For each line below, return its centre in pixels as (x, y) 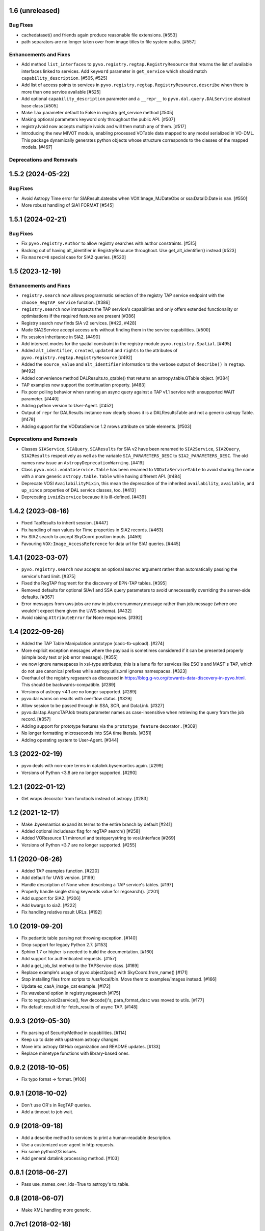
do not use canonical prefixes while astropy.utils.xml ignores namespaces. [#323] (104, 671)
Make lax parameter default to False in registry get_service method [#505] (97, 113)
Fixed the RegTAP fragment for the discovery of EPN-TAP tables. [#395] (94, 583)
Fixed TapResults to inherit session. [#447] (65, 523)
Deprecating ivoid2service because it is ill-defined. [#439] (84, 497)
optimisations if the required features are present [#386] (78, 316)
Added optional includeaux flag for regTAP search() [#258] (81, 831)
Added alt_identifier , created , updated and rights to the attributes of (99, 351)
